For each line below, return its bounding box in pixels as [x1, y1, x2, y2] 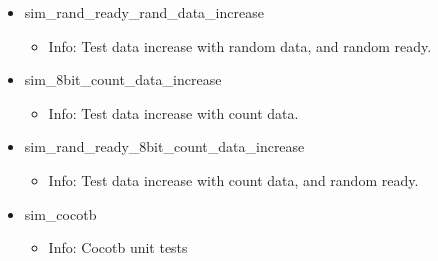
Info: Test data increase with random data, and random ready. [48, 35, 432, 56]
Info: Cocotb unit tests [48, 237, 188, 258]
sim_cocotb [24, 203, 97, 224]
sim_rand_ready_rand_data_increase [24, 2, 264, 22]
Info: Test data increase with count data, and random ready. [48, 169, 419, 190]
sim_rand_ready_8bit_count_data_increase [24, 136, 305, 157]
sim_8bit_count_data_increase [24, 69, 222, 90]
